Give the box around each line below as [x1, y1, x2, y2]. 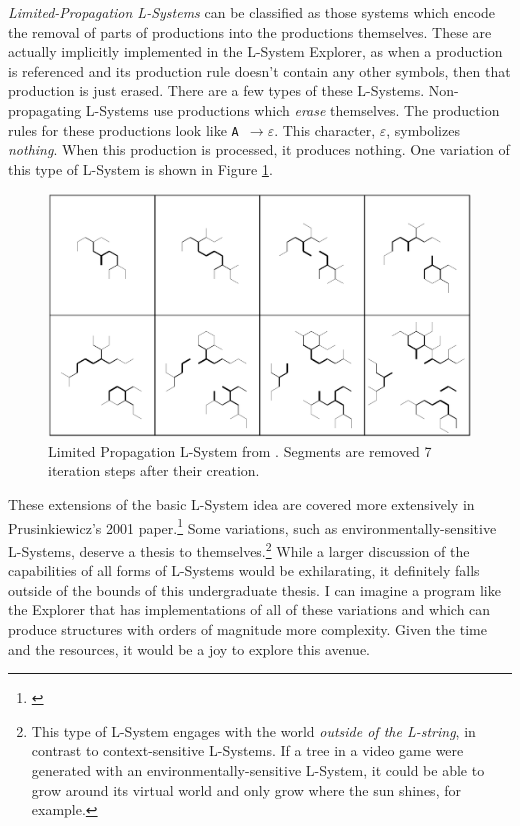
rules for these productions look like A [8, 119, 239, 140]
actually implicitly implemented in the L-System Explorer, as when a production [8, 41, 503, 62]
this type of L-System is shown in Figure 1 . [8, 158, 273, 179]
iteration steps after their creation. [48, 460, 260, 481]
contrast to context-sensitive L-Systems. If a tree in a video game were [31, 740, 464, 761]
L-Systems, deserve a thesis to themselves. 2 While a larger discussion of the [8, 537, 470, 561]
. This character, [274, 119, 376, 140]
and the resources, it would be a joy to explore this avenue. [8, 638, 370, 659]
